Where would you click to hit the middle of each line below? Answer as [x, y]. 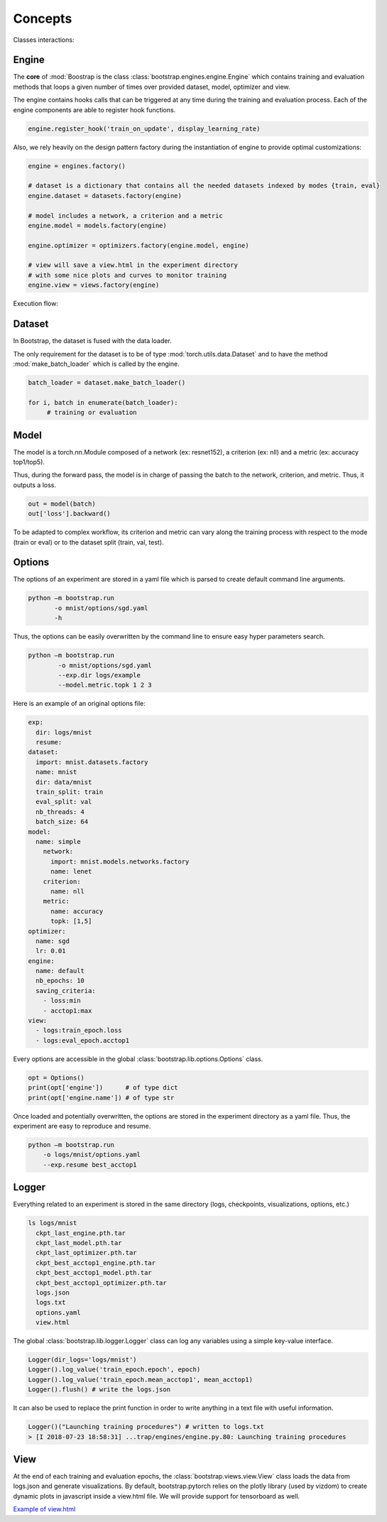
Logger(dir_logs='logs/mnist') [83, 1360]
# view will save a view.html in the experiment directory [133, 265]
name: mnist [56, 772]
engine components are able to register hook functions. [94, 109]
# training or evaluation [92, 413]
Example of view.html [44, 1509]
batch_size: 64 [62, 822]
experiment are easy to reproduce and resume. [82, 1126]
